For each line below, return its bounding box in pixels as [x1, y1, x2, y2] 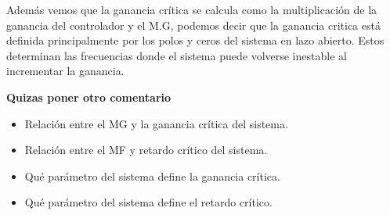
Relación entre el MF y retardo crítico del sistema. [24, 142, 268, 158]
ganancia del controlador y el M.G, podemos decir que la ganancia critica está [6, 16, 381, 33]
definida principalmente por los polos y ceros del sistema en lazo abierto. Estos [6, 32, 385, 48]
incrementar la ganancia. [6, 63, 125, 79]
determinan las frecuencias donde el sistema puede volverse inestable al [6, 47, 347, 63]
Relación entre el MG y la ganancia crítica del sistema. [24, 115, 288, 131]
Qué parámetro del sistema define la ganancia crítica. [24, 167, 280, 184]
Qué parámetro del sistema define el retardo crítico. [24, 194, 273, 210]
